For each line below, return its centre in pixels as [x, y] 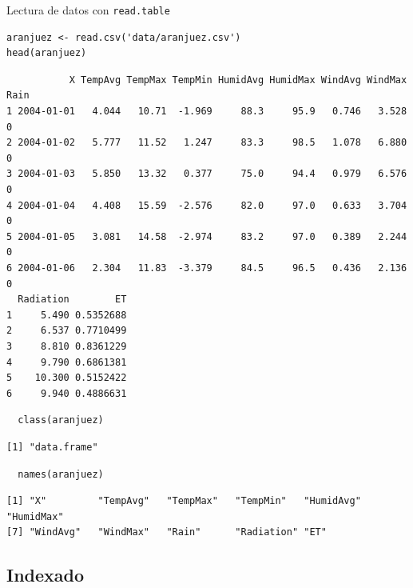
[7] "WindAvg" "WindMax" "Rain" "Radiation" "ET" [167, 532]
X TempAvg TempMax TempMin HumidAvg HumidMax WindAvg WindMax [238, 80]
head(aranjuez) [47, 53]
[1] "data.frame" [52, 447]
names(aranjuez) [61, 474]
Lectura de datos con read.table [88, 10]
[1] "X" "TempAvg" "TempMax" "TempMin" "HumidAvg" [184, 501]
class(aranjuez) [61, 420]
